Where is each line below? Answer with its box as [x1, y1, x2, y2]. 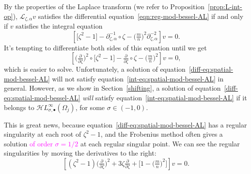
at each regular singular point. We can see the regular [80, 138, 240, 148]
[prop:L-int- [208, 1, 242, 11]
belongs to [4, 102, 34, 112]
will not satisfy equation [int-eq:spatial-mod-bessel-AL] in [52, 73, 224, 83]
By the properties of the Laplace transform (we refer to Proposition [4, 1, 205, 11]
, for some [75, 102, 105, 112]
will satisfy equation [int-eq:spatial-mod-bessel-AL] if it [82, 93, 247, 103]
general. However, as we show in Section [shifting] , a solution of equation [4, 83, 221, 93]
